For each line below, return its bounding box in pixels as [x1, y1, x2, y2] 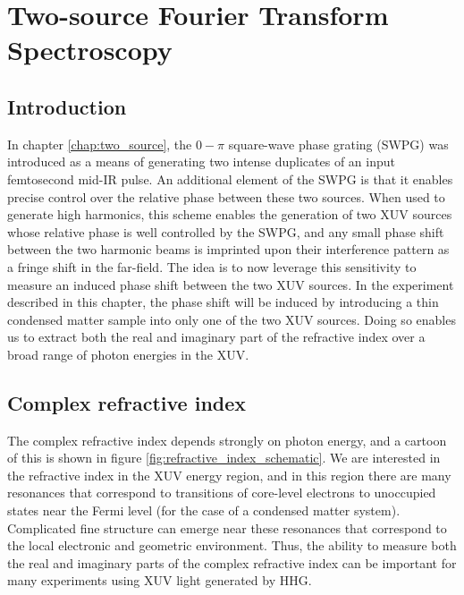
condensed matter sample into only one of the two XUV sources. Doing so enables [7, 310, 456, 328]
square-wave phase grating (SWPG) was [228, 134, 449, 153]
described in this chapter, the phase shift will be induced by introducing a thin [7, 293, 439, 311]
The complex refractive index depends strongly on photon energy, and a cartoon [7, 430, 447, 449]
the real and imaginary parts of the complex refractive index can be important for [7, 553, 457, 572]
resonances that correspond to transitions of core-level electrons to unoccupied [7, 483, 436, 502]
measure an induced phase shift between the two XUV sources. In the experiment [7, 275, 454, 293]
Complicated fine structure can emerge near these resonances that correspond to [7, 518, 447, 537]
